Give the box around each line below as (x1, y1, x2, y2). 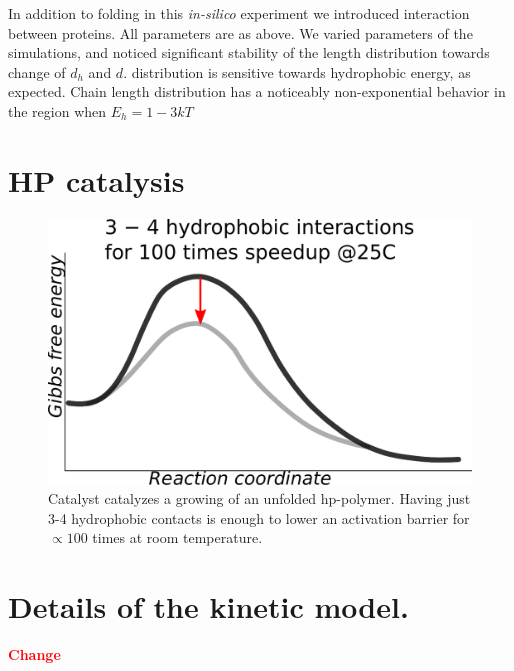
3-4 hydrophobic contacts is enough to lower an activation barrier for (48, 507, 470, 528)
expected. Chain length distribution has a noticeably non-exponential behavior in (8, 81, 506, 102)
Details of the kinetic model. (8, 586, 409, 627)
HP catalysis (8, 159, 185, 200)
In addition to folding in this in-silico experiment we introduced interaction (8, 3, 470, 23)
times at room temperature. (92, 527, 263, 548)
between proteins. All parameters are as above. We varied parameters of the (8, 22, 473, 43)
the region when (8, 100, 107, 121)
